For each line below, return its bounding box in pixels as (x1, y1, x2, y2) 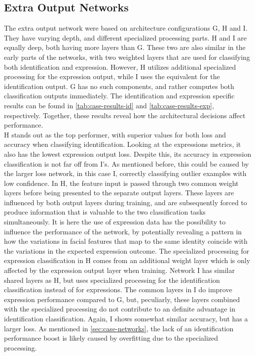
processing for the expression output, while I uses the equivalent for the (4, 71, 220, 82)
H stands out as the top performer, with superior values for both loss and (4, 129, 226, 139)
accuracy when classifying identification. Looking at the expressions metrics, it (4, 139, 241, 149)
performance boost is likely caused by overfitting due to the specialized (4, 333, 219, 343)
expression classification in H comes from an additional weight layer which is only (4, 255, 251, 266)
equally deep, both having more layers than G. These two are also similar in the (4, 42, 246, 52)
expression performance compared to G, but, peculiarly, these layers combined (4, 294, 240, 304)
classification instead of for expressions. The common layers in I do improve (4, 284, 232, 295)
